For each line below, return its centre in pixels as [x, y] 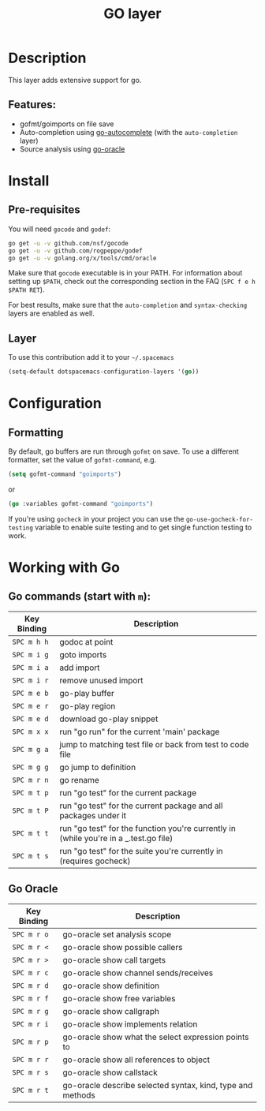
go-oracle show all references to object [136, 1060]
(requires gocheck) [95, 861]
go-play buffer [86, 693]
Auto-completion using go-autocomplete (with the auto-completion [129, 132]
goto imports [83, 654]
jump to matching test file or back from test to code [154, 744]
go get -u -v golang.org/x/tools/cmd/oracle [82, 258]
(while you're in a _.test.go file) [116, 838]
